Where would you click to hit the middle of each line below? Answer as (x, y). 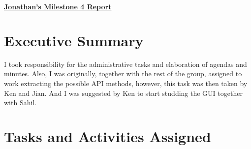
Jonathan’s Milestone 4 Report (58, 6)
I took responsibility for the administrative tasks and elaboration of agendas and (125, 64)
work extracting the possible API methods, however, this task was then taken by (126, 83)
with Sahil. (20, 103)
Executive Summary (74, 40)
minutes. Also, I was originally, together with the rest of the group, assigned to (123, 74)
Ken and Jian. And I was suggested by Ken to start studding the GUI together (123, 93)
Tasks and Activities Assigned (108, 136)
